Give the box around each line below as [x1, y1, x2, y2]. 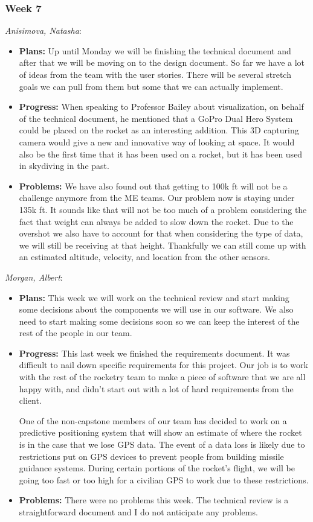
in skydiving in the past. [19, 159, 109, 172]
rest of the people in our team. [19, 326, 132, 339]
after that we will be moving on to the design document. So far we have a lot [19, 56, 305, 69]
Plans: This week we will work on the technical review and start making [19, 291, 289, 304]
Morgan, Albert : [5, 270, 63, 283]
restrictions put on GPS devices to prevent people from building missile [19, 450, 284, 462]
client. [19, 394, 42, 407]
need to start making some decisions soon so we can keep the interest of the [19, 314, 300, 327]
